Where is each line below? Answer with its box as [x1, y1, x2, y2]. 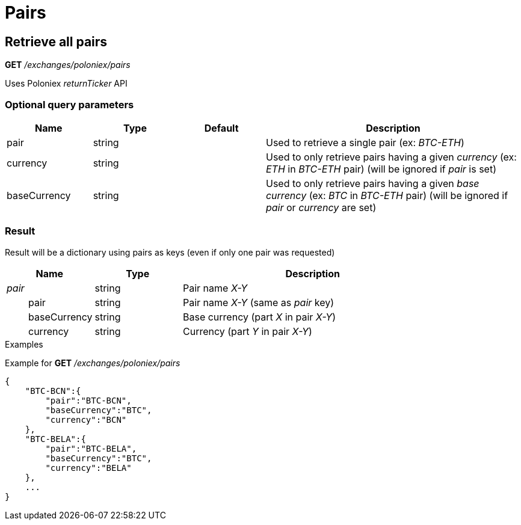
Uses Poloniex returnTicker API [5, 78, 128, 89]
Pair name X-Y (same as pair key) [183, 296, 334, 309]
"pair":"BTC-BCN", [45, 395, 132, 405]
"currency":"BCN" [45, 414, 127, 425]
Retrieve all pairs [5, 34, 108, 49]
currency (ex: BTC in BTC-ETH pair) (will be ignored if [265, 189, 508, 201]
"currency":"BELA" [45, 462, 132, 473]
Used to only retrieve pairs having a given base [265, 177, 479, 189]
